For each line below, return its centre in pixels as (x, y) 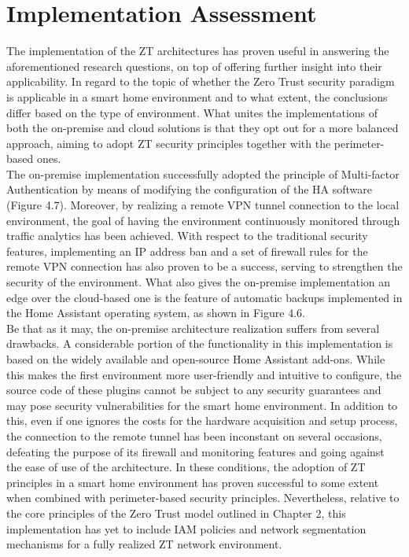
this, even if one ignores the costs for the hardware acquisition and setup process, (202, 421)
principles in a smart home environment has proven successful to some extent (193, 482)
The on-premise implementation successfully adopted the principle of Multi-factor (203, 173)
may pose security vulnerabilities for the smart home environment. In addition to (202, 405)
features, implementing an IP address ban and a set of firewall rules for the (187, 251)
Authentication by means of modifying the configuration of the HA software (189, 189)
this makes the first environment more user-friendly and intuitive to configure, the (204, 374)
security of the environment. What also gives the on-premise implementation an (199, 282)
